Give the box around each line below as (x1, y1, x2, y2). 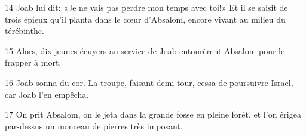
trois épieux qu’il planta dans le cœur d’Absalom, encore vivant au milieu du (5, 13, 286, 25)
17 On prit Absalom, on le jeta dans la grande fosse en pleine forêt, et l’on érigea (5, 108, 301, 120)
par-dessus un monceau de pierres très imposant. (5, 119, 183, 132)
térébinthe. (5, 24, 44, 37)
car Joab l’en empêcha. (5, 88, 89, 100)
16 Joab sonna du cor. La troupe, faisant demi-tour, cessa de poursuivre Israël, (5, 76, 293, 88)
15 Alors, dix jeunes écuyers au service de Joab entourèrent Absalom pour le (5, 44, 285, 57)
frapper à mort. (5, 56, 62, 69)
